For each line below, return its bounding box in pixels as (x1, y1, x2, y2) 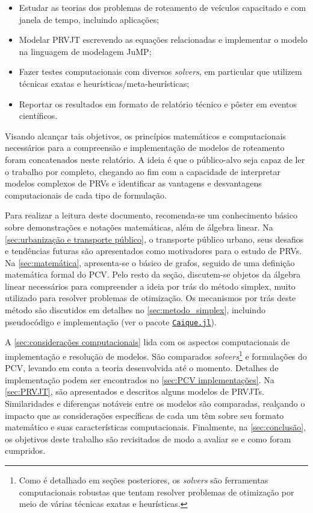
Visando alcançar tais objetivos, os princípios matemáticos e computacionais (5, 129, 286, 142)
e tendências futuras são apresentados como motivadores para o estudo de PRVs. (5, 244, 302, 257)
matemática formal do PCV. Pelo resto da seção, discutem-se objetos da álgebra (5, 268, 301, 281)
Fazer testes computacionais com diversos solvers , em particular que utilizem (19, 65, 302, 78)
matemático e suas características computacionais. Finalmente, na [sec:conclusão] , (5, 421, 306, 433)
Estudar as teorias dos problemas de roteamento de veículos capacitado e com (19, 1, 306, 13)
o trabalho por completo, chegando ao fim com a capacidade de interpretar (5, 165, 280, 177)
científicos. (19, 109, 58, 122)
